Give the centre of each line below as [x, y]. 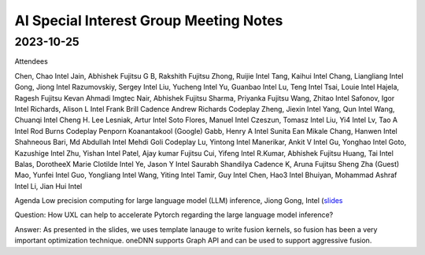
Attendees [31, 61]
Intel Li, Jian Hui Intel [48, 186]
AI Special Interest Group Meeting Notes [149, 20]
